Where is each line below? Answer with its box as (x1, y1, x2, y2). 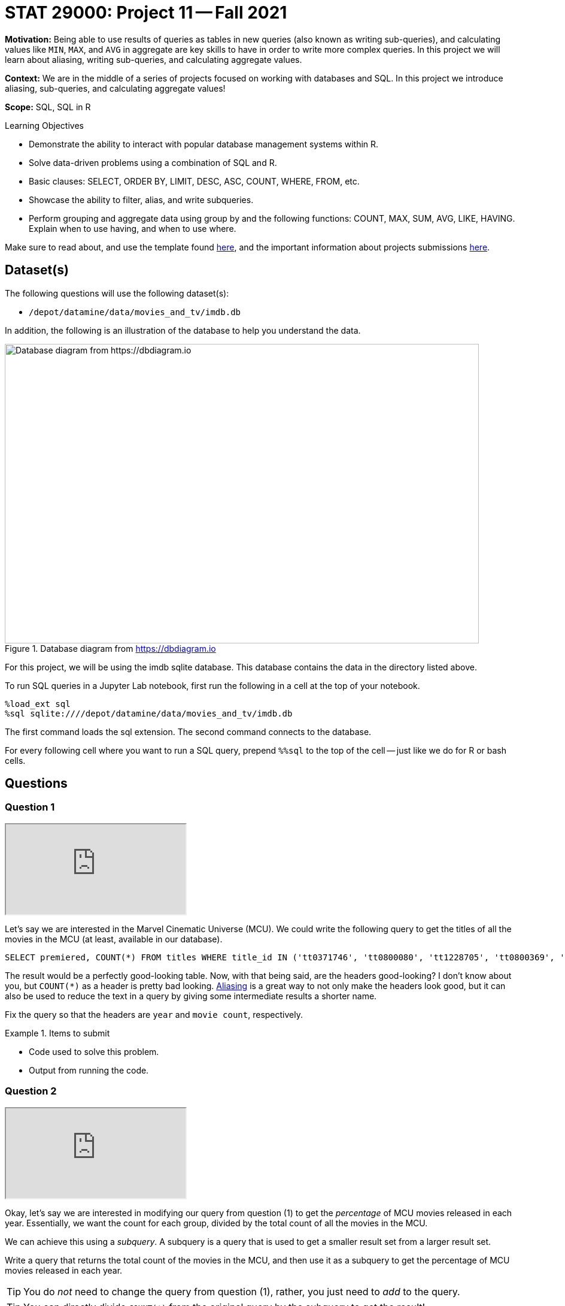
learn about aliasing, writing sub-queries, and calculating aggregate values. (5, 54, 302, 65)
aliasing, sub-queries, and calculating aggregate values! (5, 83, 226, 93)
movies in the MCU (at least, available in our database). (5, 933, 223, 944)
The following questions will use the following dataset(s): (5, 288, 229, 298)
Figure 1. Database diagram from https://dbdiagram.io (5, 643, 216, 654)
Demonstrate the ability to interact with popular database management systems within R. (29, 138, 379, 149)
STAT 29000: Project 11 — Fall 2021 (5, 2, 287, 23)
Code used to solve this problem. (29, 1046, 159, 1057)
